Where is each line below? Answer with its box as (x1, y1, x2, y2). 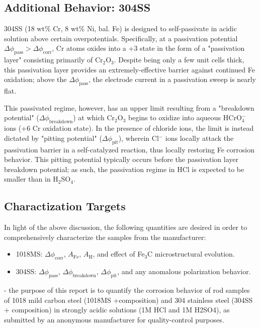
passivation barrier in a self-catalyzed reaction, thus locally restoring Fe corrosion (4, 144, 254, 154)
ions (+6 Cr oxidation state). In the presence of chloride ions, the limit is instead (4, 123, 254, 133)
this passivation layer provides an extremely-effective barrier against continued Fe (4, 64, 255, 74)
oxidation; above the (4, 74, 67, 85)
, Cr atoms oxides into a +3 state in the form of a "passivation (52, 43, 245, 53)
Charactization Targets (4, 198, 126, 214)
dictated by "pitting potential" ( (4, 132, 102, 143)
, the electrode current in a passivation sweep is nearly (89, 74, 256, 85)
